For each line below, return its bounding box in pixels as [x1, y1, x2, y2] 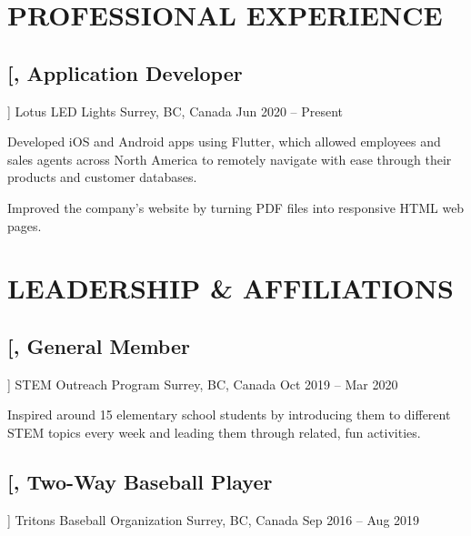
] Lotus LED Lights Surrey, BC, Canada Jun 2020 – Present [7, 101, 344, 120]
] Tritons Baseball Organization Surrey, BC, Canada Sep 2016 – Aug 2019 [7, 510, 420, 529]
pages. [7, 216, 42, 235]
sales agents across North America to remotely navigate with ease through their [7, 149, 452, 168]
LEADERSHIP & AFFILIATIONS [7, 269, 454, 307]
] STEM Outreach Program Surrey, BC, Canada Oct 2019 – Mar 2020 [7, 374, 398, 393]
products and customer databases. [7, 167, 197, 187]
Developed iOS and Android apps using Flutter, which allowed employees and [7, 132, 441, 151]
